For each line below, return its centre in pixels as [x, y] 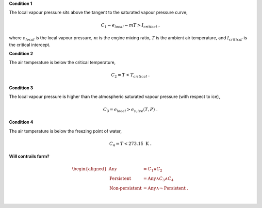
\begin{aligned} [90, 169]
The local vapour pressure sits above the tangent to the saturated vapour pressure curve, [98, 13]
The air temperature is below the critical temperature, [62, 63]
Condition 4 [21, 122]
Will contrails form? [29, 156]
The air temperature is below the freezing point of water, [65, 131]
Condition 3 [21, 88]
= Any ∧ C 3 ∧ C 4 [159, 179]
